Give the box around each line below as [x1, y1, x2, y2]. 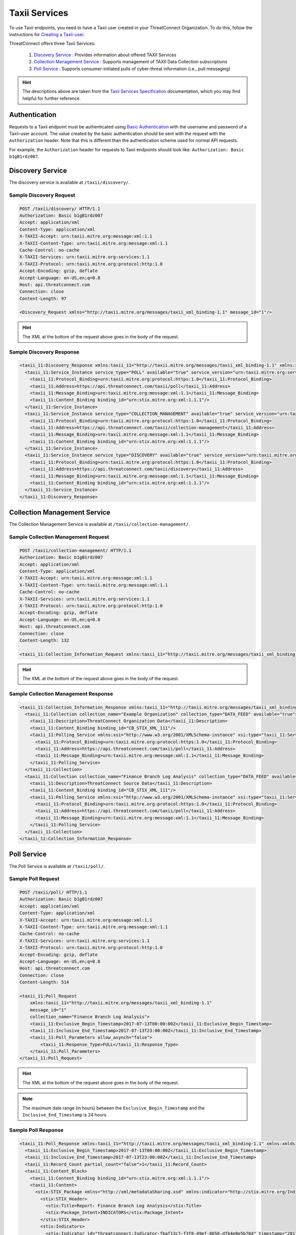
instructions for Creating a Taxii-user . [9, 31, 85, 37]
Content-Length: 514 [19, 980, 69, 985]
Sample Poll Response [9, 1126, 64, 1133]
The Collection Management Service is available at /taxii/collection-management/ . [9, 521, 190, 527]
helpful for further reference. [22, 95, 81, 101]
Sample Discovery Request [9, 192, 75, 199]
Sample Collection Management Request [9, 534, 110, 540]
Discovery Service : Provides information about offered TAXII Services [34, 52, 177, 58]
